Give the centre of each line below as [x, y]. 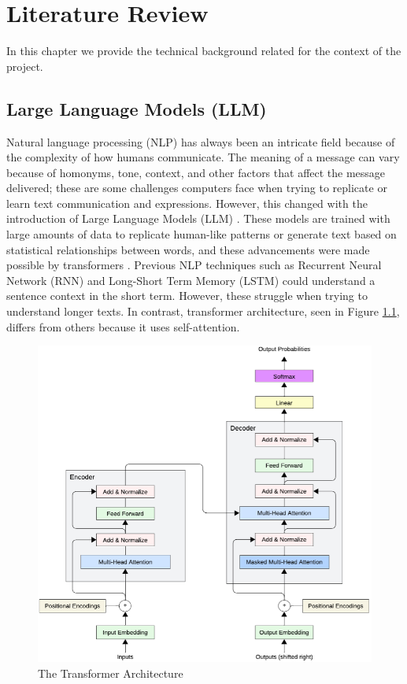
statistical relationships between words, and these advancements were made [188, 249]
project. [25, 66]
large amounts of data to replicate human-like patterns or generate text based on [202, 234]
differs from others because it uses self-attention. [123, 326]
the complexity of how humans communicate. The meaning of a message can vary [203, 157]
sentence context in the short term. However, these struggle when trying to [187, 296]
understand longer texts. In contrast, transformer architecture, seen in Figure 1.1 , [203, 311]
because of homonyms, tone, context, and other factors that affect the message [196, 172]
